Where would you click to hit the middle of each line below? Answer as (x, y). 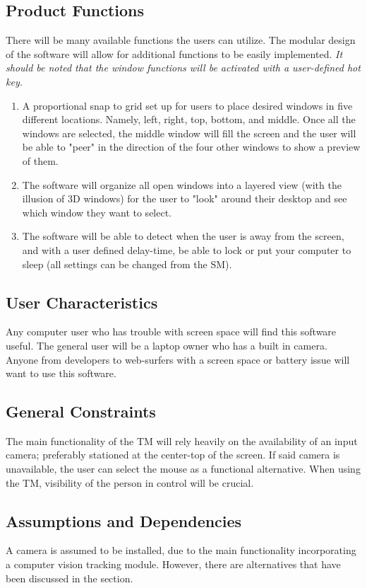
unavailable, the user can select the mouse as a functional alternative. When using (183, 469)
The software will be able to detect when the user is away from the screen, (183, 236)
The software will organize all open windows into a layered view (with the (182, 184)
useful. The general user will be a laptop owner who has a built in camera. (167, 345)
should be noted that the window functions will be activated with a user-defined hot (183, 68)
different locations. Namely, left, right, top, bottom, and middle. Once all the (189, 119)
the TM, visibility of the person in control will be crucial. (130, 482)
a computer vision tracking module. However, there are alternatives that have (173, 564)
